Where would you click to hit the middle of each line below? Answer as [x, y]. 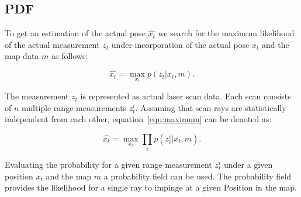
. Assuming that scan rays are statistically [211, 107]
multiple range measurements [74, 107]
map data [22, 56]
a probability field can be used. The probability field [198, 176]
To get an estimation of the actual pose [75, 33]
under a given [248, 165]
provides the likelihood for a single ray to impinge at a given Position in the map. [151, 187]
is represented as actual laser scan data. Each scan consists [186, 96]
